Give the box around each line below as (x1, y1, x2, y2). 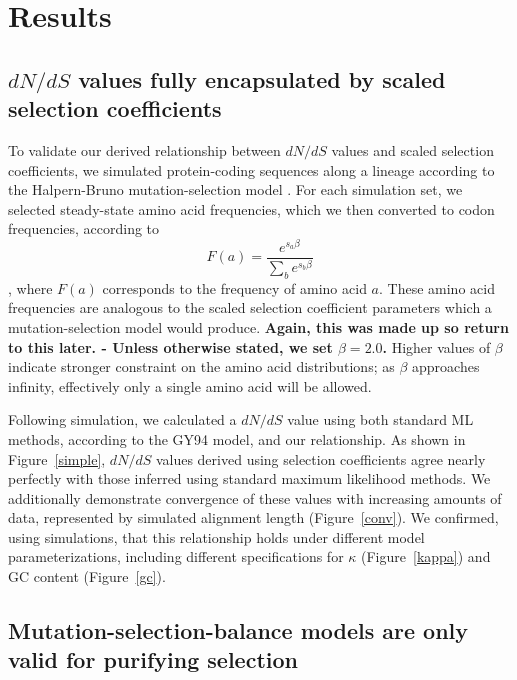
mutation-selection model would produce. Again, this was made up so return (8, 316, 509, 337)
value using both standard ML (287, 409, 474, 430)
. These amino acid (379, 277, 495, 298)
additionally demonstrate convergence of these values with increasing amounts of (8, 487, 502, 508)
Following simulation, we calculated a (8, 409, 237, 430)
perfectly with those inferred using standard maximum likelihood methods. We (8, 468, 491, 489)
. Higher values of (382, 336, 491, 357)
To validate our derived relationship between (8, 139, 281, 160)
